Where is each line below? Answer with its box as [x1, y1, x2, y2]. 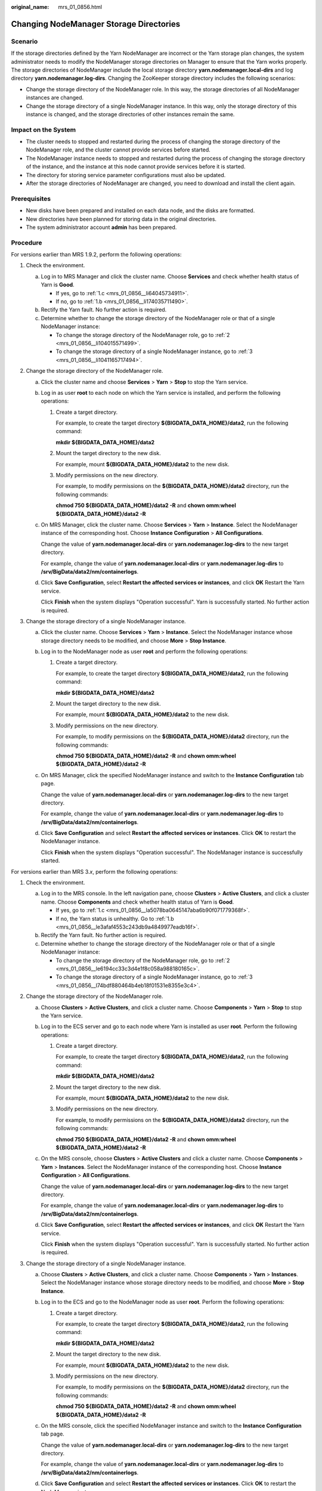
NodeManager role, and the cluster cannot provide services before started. [26, 146, 211, 153]
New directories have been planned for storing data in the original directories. [26, 215, 217, 222]
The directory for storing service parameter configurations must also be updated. [26, 171, 226, 178]
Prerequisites [11, 194, 51, 203]
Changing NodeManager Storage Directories [11, 18, 181, 29]
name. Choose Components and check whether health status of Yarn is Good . [41, 898, 234, 905]
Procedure [11, 239, 42, 247]
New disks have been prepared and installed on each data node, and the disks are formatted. [26, 207, 255, 214]
